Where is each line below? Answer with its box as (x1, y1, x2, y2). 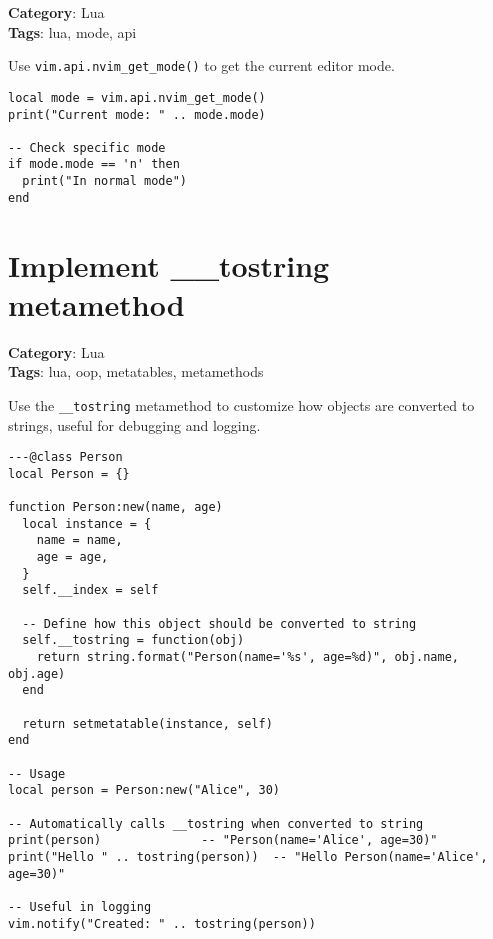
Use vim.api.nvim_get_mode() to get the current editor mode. (8, 55, 395, 76)
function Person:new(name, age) (8, 500, 223, 515)
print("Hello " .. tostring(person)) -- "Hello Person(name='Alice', (8, 849, 488, 864)
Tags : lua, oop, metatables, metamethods (8, 361, 264, 382)
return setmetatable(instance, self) (22, 716, 273, 731)
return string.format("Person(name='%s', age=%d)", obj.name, (36, 650, 460, 665)
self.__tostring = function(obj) (22, 633, 245, 648)
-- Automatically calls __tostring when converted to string (8, 816, 424, 831)
